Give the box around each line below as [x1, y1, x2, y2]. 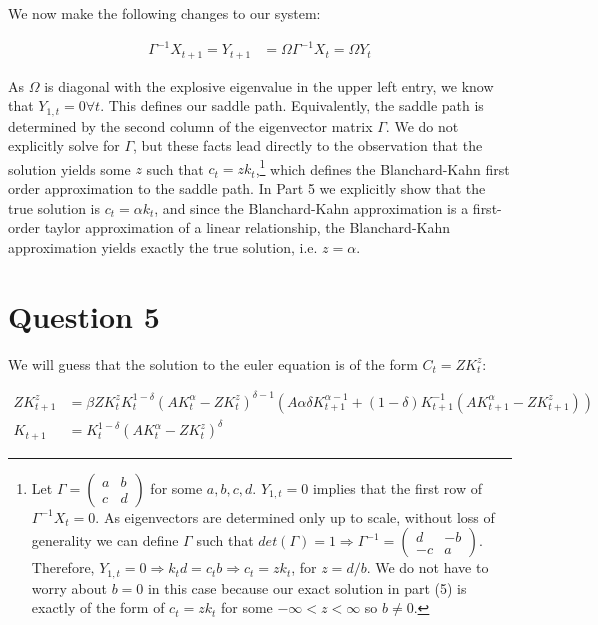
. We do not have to [366, 557, 489, 578]
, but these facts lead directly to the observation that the [133, 135, 483, 156]
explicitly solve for [8, 135, 120, 156]
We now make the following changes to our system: [8, 3, 321, 23]
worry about [31, 577, 107, 598]
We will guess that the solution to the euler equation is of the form [8, 353, 418, 374]
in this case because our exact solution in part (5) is [147, 577, 467, 598]
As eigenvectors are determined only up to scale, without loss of [103, 506, 495, 527]
